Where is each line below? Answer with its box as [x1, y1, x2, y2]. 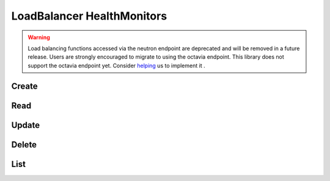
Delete [11, 139, 37, 150]
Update [11, 120, 40, 130]
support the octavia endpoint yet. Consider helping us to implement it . [28, 62, 205, 69]
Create [11, 81, 38, 91]
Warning [28, 34, 50, 41]
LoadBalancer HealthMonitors [11, 9, 167, 23]
